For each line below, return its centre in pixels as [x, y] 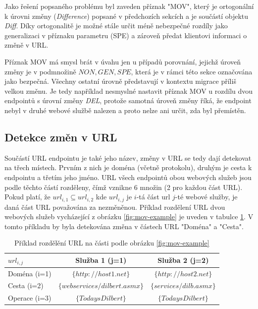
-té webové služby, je [206, 197]
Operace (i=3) [30, 298]
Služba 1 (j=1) [101, 260]
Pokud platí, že [27, 197]
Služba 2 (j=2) [183, 260]
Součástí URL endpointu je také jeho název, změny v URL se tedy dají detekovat [128, 157]
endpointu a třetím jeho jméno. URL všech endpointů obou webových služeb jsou [128, 177]
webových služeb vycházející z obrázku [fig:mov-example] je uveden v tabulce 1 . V [129, 216]
